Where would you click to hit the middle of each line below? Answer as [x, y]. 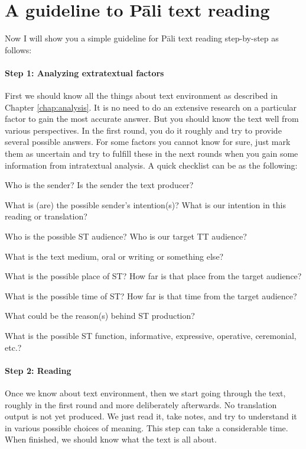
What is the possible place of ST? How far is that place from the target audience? [153, 276]
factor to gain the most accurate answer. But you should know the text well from [152, 119]
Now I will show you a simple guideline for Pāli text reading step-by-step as [142, 38]
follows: [18, 49]
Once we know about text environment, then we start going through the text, [145, 393]
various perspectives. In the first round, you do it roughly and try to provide [143, 130]
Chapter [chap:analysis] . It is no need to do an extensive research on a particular [151, 107]
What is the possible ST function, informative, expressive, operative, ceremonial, [151, 336]
